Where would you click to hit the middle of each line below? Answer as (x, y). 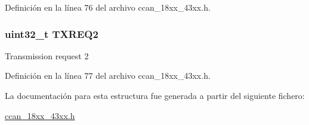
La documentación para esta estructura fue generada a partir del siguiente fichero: (155, 95)
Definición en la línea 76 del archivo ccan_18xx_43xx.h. (108, 7)
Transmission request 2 (47, 55)
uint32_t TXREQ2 (52, 33)
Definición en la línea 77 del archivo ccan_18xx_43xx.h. (108, 76)
